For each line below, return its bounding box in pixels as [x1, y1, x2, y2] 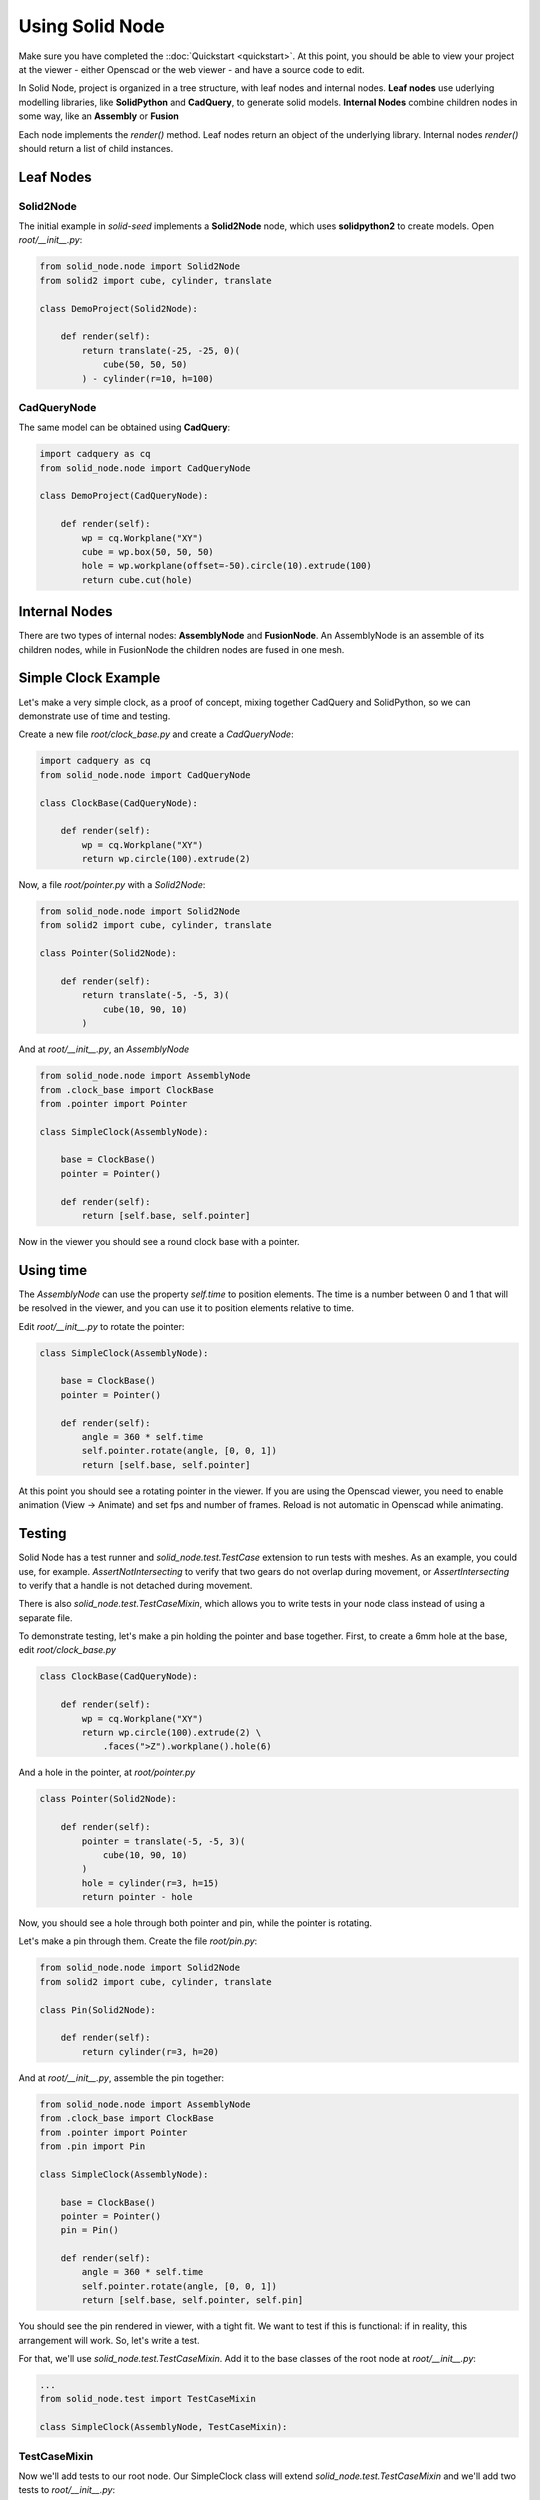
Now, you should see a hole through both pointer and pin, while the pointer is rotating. [18, 1917, 373, 1929]
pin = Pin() [60, 2225, 120, 2236]
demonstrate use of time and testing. [18, 710, 171, 722]
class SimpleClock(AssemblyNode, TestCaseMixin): [39, 2421, 288, 2433]
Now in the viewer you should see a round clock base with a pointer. [18, 1236, 300, 1248]
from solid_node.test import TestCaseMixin [39, 2393, 257, 2405]
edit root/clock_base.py [18, 1644, 117, 1656]
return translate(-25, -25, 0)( [81, 345, 240, 356]
